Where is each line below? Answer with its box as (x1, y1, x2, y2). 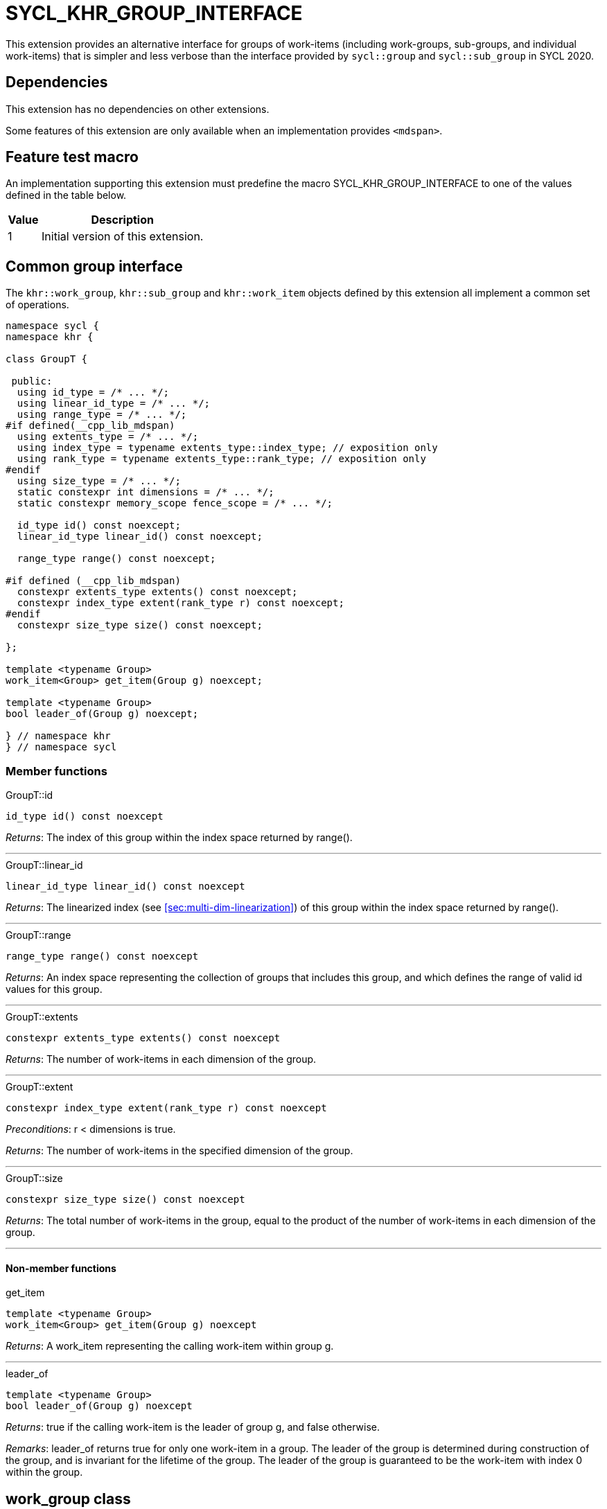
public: (11, 376, 53, 387)
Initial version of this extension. (42, 229, 204, 244)
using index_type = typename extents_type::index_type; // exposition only (17, 442, 438, 454)
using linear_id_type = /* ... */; (17, 398, 211, 409)
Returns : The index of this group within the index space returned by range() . (6, 831, 353, 844)
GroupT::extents (6, 1011, 78, 1023)
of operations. (6, 299, 69, 311)
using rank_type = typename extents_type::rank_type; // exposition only (17, 453, 426, 465)
